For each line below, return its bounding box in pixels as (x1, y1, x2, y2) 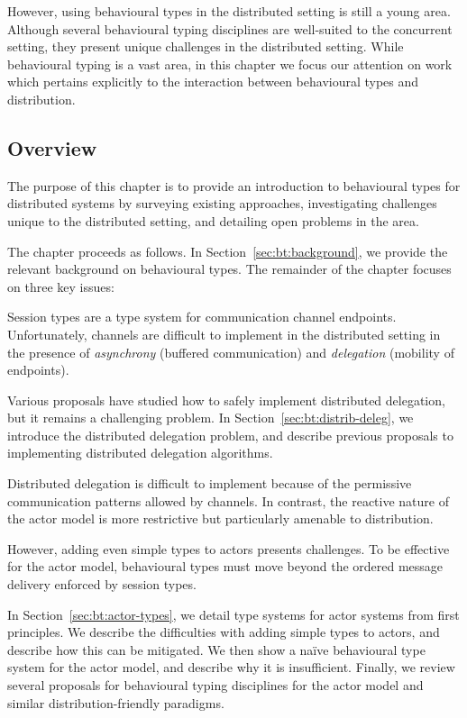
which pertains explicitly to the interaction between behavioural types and (7, 72, 419, 91)
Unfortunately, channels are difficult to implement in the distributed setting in (7, 324, 441, 343)
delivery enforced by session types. (7, 575, 197, 594)
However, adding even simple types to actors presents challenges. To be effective (7, 539, 450, 558)
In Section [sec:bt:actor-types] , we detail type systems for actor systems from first (7, 604, 460, 623)
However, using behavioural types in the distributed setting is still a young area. (7, 2, 451, 20)
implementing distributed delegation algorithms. (7, 443, 273, 462)
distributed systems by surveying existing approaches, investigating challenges (7, 194, 437, 213)
